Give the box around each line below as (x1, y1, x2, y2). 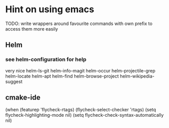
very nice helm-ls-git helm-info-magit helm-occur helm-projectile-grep (5, 67, 156, 73)
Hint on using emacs (5, 4, 95, 15)
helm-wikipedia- (120, 73, 155, 79)
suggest (5, 78, 23, 85)
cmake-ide (5, 93, 41, 102)
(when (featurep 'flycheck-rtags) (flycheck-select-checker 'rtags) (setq (5, 107, 156, 113)
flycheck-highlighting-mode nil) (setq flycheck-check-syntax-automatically (5, 112, 164, 118)
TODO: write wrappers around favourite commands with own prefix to (5, 20, 153, 27)
